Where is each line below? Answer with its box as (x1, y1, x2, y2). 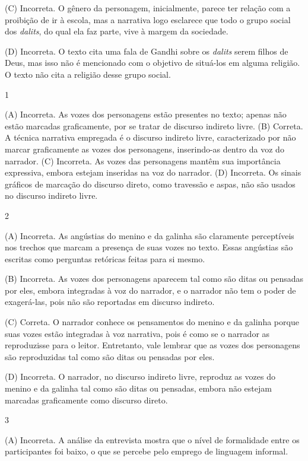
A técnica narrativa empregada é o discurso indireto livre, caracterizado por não (5, 131, 296, 144)
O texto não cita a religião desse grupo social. (5, 68, 171, 80)
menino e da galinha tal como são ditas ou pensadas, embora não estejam (5, 382, 272, 395)
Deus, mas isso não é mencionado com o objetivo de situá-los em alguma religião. (5, 56, 300, 69)
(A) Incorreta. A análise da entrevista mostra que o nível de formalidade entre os (5, 433, 300, 446)
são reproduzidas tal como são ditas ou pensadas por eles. (5, 350, 215, 363)
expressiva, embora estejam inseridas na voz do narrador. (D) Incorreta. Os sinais (5, 166, 301, 179)
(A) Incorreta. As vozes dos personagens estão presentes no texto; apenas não (5, 108, 287, 120)
